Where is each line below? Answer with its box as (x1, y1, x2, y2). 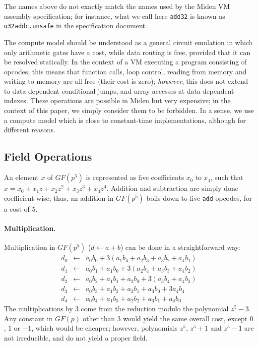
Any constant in (4, 313, 53, 323)
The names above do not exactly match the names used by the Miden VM (4, 1, 230, 11)
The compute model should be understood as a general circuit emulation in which (4, 37, 253, 47)
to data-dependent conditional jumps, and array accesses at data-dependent (4, 85, 234, 96)
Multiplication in (4, 242, 56, 252)
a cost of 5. (4, 203, 38, 214)
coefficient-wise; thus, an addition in (4, 192, 114, 203)
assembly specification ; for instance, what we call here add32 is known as (4, 10, 225, 21)
